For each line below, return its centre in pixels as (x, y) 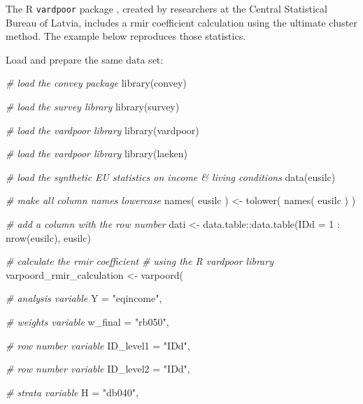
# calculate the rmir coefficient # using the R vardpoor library (140, 261)
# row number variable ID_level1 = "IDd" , (98, 345)
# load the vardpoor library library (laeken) (97, 153)
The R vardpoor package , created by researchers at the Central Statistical (166, 8)
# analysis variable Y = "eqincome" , (84, 298)
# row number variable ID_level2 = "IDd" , (98, 369)
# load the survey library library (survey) (93, 107)
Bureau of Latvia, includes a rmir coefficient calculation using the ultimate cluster (181, 22)
